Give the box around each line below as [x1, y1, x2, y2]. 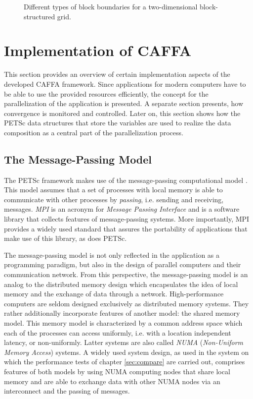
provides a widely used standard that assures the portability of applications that [4, 223, 248, 233]
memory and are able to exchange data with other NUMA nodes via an [4, 376, 220, 386]
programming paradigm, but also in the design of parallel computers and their [4, 259, 241, 270]
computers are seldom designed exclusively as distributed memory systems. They [4, 298, 249, 308]
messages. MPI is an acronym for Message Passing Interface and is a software [4, 204, 240, 214]
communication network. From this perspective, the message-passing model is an [4, 269, 248, 280]
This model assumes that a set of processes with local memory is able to [4, 184, 223, 195]
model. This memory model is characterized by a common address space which [4, 317, 243, 328]
